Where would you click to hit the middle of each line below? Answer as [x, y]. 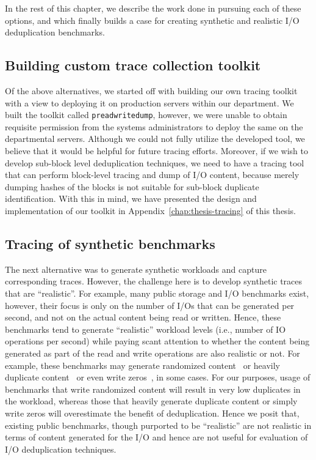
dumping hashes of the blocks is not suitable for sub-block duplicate [132, 186]
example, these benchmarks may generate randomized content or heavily [143, 365]
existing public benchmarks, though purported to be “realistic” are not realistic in [158, 425]
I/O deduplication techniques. [61, 449]
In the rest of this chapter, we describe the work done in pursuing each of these [153, 8]
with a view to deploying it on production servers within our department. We [149, 102]
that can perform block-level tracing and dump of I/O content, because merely [152, 175]
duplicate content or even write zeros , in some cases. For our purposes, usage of [158, 377]
